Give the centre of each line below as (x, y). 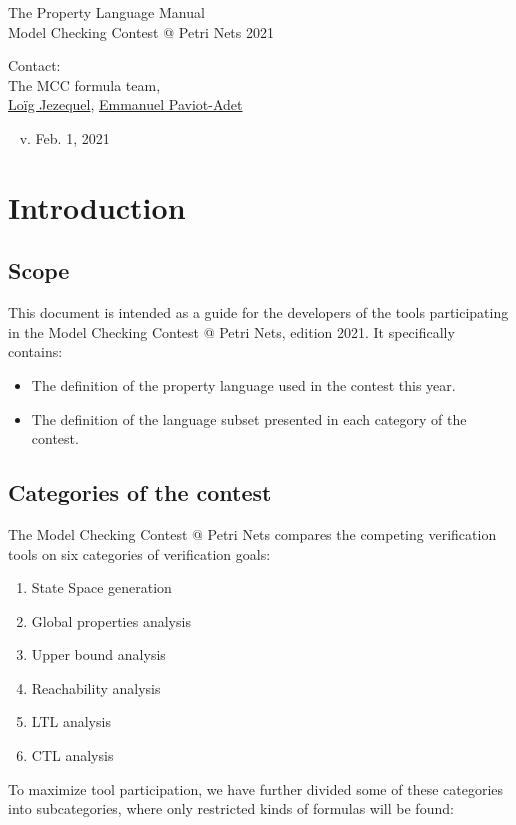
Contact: (34, 65)
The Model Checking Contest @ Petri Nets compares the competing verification (252, 533)
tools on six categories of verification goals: (139, 553)
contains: (35, 351)
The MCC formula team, (84, 84)
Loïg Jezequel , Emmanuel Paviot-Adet (125, 104)
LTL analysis (71, 721)
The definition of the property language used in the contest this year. (243, 384)
